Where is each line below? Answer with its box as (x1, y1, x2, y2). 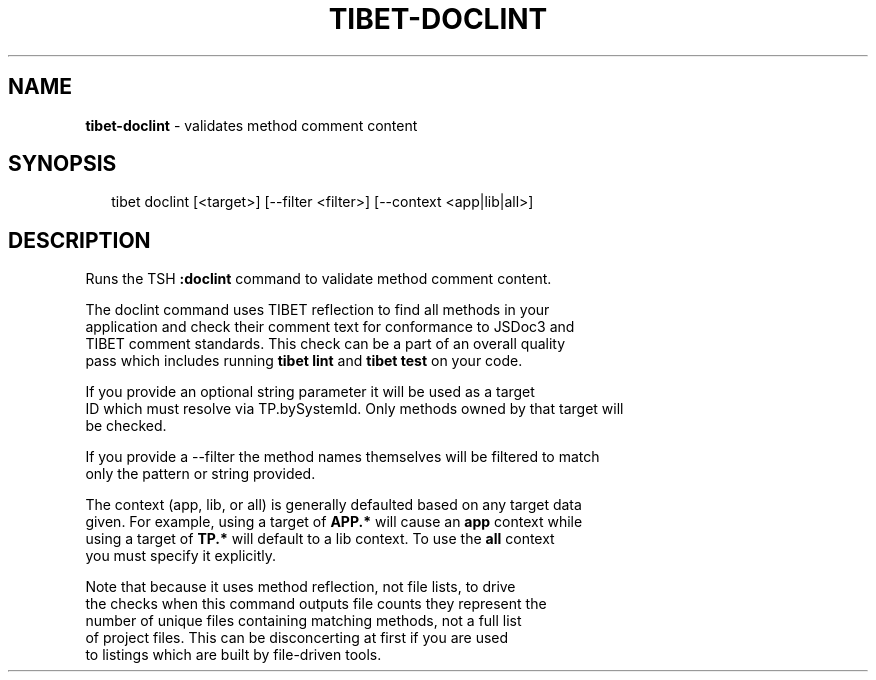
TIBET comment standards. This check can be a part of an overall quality (85, 335, 566, 353)
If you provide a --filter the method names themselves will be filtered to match (85, 448, 600, 466)
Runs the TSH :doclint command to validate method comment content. (85, 270, 552, 288)
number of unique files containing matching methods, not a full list (85, 612, 522, 630)
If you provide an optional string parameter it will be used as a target (85, 383, 535, 401)
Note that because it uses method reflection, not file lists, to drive (85, 578, 516, 596)
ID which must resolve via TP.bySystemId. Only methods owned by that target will (85, 400, 624, 418)
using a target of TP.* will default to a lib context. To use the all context (85, 530, 555, 548)
